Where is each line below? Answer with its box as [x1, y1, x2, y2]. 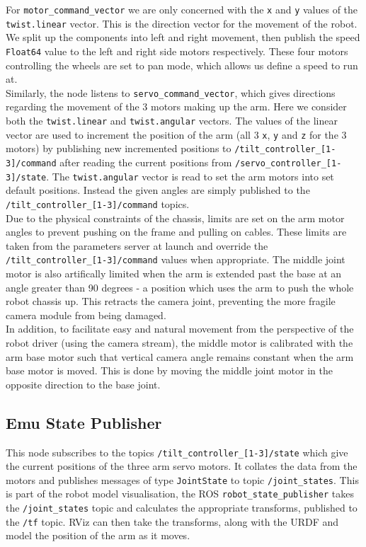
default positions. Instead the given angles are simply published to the [6, 183, 310, 197]
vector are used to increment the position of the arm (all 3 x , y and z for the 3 [6, 127, 347, 142]
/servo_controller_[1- [234, 158, 342, 168]
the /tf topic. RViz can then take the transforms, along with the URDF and [6, 514, 339, 529]
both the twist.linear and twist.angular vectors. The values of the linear [6, 113, 338, 127]
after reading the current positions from [59, 154, 232, 169]
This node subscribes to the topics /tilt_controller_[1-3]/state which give [6, 444, 348, 459]
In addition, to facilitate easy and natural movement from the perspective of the [6, 321, 354, 336]
